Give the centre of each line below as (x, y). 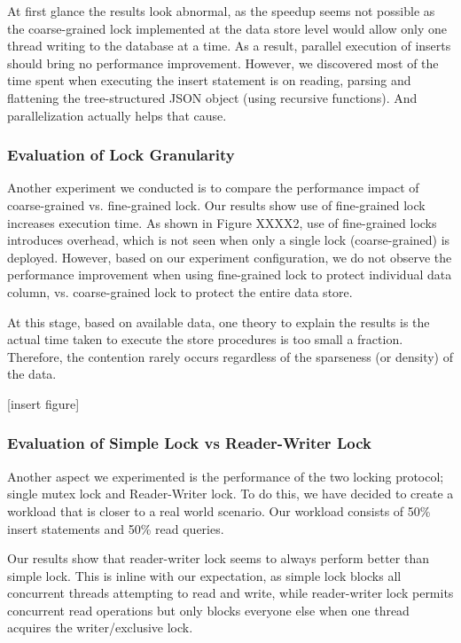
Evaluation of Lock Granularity (121, 155)
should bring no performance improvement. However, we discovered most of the (223, 63)
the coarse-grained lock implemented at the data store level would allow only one (227, 28)
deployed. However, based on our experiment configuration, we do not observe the (230, 257)
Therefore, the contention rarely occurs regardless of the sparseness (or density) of (230, 356)
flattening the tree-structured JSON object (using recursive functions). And (212, 97)
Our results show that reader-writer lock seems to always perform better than (218, 558)
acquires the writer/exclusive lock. (100, 627)
